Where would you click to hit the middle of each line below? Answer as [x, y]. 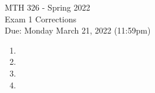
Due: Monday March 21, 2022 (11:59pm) [78, 30]
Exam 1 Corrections [41, 19]
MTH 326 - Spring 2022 [48, 7]
